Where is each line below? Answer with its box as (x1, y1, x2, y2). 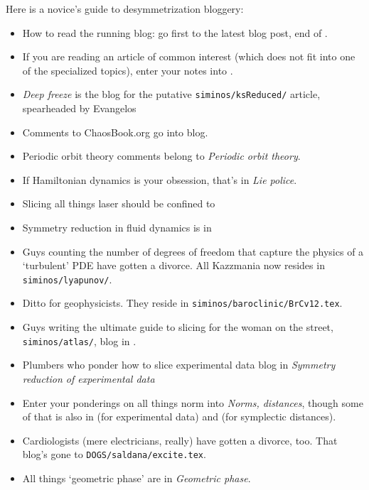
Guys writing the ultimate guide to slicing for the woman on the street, (22, 320, 333, 334)
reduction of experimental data (22, 371, 155, 386)
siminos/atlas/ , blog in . (22, 333, 137, 348)
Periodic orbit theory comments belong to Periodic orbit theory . (22, 148, 301, 163)
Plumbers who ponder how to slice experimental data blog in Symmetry (22, 357, 336, 372)
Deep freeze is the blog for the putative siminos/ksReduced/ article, (22, 87, 321, 102)
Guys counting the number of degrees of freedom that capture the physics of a (22, 244, 364, 258)
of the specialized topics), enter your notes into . (22, 62, 233, 77)
